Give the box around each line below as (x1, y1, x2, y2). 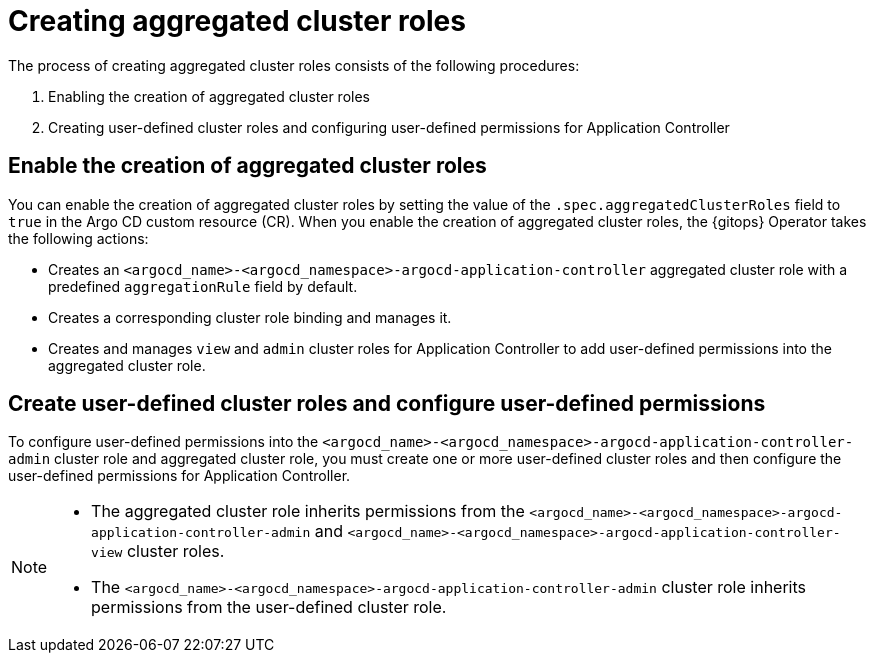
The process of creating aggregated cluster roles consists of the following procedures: (8, 56, 580, 74)
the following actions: (8, 229, 149, 247)
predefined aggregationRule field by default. (48, 277, 358, 295)
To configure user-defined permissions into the (8, 433, 319, 451)
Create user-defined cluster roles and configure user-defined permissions (8, 391, 766, 417)
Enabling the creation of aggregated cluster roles (48, 87, 370, 105)
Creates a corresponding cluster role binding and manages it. (48, 308, 452, 326)
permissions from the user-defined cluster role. (91, 597, 447, 618)
